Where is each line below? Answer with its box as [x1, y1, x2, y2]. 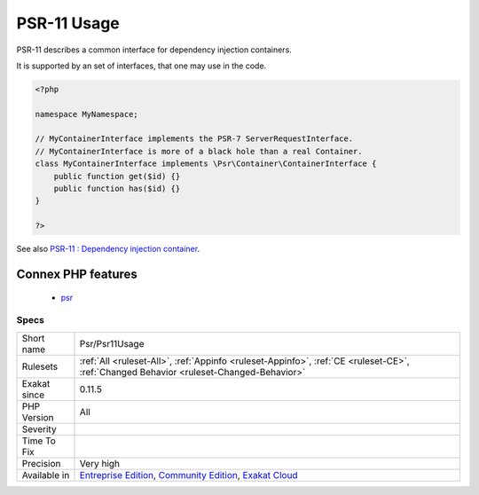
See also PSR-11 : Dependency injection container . [16, 244, 200, 255]
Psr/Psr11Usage [79, 337, 145, 350]
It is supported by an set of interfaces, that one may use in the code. [16, 60, 267, 71]
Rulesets [21, 360, 58, 373]
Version [21, 411, 54, 423]
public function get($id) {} [53, 171, 181, 181]
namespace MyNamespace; [35, 109, 139, 119]
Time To [21, 435, 57, 447]
